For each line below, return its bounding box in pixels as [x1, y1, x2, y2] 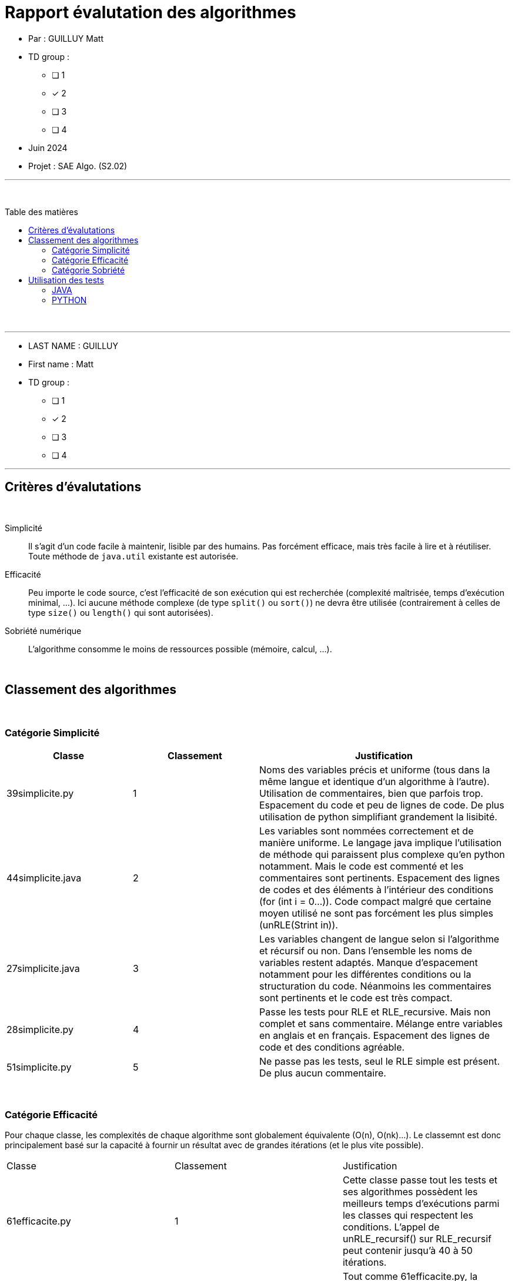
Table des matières [5, 206, 78, 217]
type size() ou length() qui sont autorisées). [28, 607, 213, 618]
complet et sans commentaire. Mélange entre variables [259, 1018, 503, 1030]
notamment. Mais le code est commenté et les [259, 860, 464, 873]
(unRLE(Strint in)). [259, 919, 338, 931]
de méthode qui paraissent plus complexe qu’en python [259, 849, 505, 861]
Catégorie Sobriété [52, 264, 125, 275]
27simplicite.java [6, 963, 80, 975]
